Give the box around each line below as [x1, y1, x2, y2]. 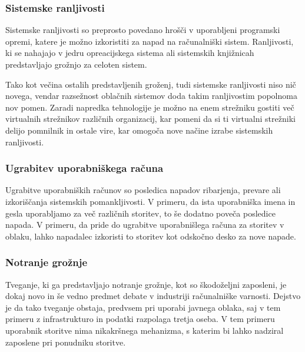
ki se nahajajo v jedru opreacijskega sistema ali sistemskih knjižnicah [5, 47, 254, 59]
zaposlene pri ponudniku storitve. [5, 336, 126, 348]
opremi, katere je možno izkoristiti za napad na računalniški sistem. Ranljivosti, [5, 35, 294, 47]
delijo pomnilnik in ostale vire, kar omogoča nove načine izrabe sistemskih [5, 124, 273, 136]
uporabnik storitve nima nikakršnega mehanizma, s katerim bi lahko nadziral [5, 324, 284, 336]
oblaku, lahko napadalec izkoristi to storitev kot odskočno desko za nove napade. [5, 230, 296, 242]
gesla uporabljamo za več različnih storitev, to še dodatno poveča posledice [5, 207, 276, 219]
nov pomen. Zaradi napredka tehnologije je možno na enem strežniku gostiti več [5, 101, 294, 113]
